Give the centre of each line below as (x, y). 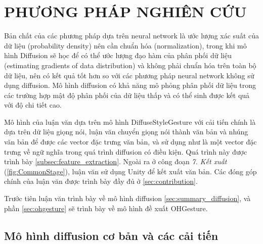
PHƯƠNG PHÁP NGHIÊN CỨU (125, 11)
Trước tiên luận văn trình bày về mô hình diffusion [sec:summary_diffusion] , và (127, 198)
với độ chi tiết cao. (33, 105)
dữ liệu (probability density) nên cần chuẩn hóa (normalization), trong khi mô (125, 45)
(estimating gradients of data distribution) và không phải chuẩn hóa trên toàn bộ (130, 65)
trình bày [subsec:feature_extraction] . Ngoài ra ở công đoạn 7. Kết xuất (116, 161)
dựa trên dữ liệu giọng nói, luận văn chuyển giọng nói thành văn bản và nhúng (126, 132)
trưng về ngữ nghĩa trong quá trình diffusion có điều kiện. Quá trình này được (126, 151)
